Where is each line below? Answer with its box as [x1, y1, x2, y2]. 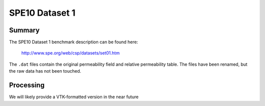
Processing [9, 81, 45, 89]
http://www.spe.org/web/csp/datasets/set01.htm [21, 50, 120, 56]
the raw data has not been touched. [9, 68, 81, 74]
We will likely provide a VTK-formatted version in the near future [9, 94, 139, 100]
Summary [9, 26, 40, 34]
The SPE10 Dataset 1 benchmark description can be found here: [9, 39, 138, 45]
